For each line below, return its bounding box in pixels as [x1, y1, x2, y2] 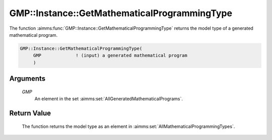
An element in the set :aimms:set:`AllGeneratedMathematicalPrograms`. [34, 96, 183, 102]
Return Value [9, 109, 51, 117]
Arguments [9, 75, 46, 83]
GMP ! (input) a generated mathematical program [33, 53, 187, 58]
